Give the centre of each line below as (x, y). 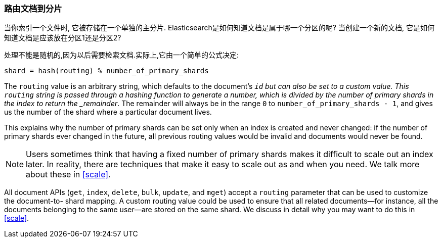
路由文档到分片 (33, 9)
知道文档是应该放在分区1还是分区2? (63, 38)
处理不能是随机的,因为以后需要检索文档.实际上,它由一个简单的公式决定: (122, 55)
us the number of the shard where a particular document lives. (108, 112)
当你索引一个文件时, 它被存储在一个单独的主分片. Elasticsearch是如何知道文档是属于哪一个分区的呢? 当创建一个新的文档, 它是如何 (219, 28)
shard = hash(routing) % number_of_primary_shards (106, 71)
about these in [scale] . (68, 175)
